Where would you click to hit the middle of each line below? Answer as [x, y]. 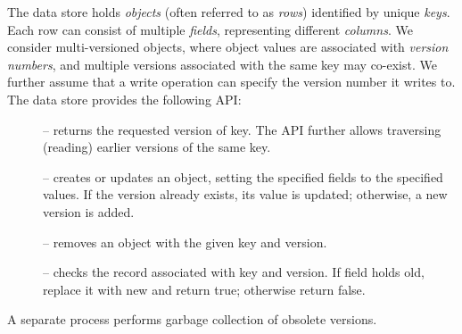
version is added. [89, 211]
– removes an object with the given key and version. [185, 242]
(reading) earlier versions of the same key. [157, 147]
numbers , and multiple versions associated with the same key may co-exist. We [222, 64]
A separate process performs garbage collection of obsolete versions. [192, 319]
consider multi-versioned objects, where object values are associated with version [228, 47]
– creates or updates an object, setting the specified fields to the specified [243, 176]
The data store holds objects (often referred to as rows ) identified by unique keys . [229, 12]
